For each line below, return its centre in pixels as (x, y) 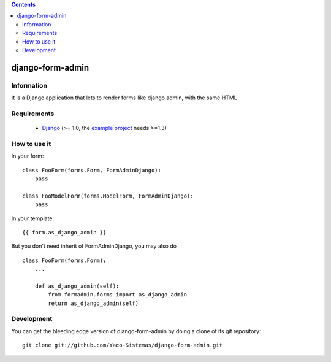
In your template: (33, 218)
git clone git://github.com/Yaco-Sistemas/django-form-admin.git (123, 345)
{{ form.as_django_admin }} (64, 232)
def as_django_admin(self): (77, 286)
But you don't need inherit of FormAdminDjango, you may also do (94, 246)
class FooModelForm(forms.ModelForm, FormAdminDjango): (108, 196)
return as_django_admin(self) (93, 303)
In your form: (28, 156)
